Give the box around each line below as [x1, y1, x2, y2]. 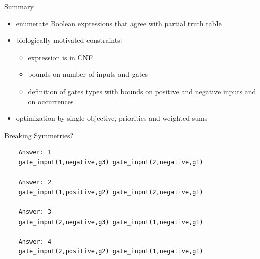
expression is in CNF [28, 52, 93, 62]
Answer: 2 [18, 179, 52, 186]
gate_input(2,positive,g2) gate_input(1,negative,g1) [18, 248, 203, 255]
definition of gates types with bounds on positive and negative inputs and [28, 85, 256, 96]
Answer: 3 [18, 208, 52, 215]
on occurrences [28, 96, 74, 106]
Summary [4, 1, 34, 11]
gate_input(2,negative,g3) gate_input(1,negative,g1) [18, 218, 203, 226]
